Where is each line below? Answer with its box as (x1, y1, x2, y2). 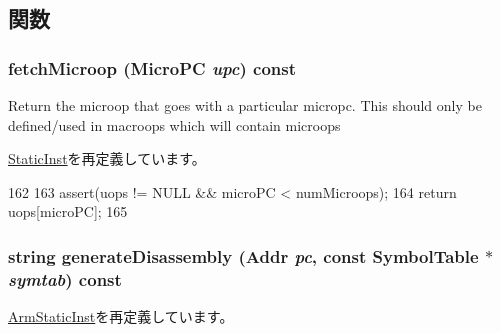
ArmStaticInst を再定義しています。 (8, 306, 234, 327)
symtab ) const (8, 266, 122, 291)
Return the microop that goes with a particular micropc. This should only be (8, 95, 482, 115)
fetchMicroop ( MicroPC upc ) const (8, 55, 296, 80)
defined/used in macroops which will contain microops (8, 114, 341, 135)
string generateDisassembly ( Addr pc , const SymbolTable (8, 243, 479, 268)
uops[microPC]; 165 (8, 201, 128, 222)
